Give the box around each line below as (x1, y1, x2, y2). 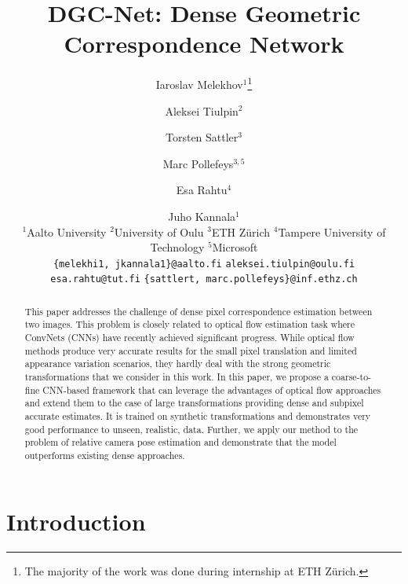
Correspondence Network (64, 28, 344, 60)
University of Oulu (114, 223, 204, 240)
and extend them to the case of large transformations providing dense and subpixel (24, 396, 364, 410)
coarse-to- (331, 370, 372, 384)
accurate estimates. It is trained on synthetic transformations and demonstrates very (24, 410, 371, 423)
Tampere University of (278, 223, 386, 240)
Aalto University (27, 223, 107, 240)
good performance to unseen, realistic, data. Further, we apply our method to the (24, 422, 359, 435)
